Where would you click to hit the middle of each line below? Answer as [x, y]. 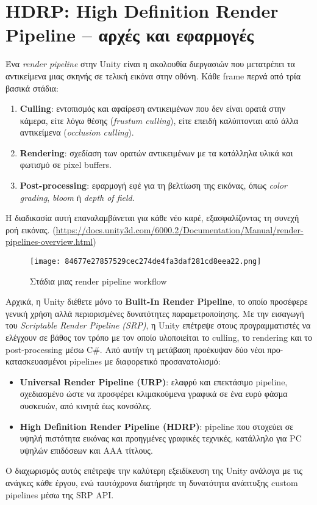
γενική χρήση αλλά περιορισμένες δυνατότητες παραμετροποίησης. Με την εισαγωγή [155, 313]
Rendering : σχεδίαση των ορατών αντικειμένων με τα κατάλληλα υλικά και [156, 152]
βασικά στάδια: [32, 88]
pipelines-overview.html [49, 242]
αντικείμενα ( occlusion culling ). [77, 132]
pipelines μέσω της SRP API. [60, 494]
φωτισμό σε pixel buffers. [66, 165]
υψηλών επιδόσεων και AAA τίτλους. [86, 450]
